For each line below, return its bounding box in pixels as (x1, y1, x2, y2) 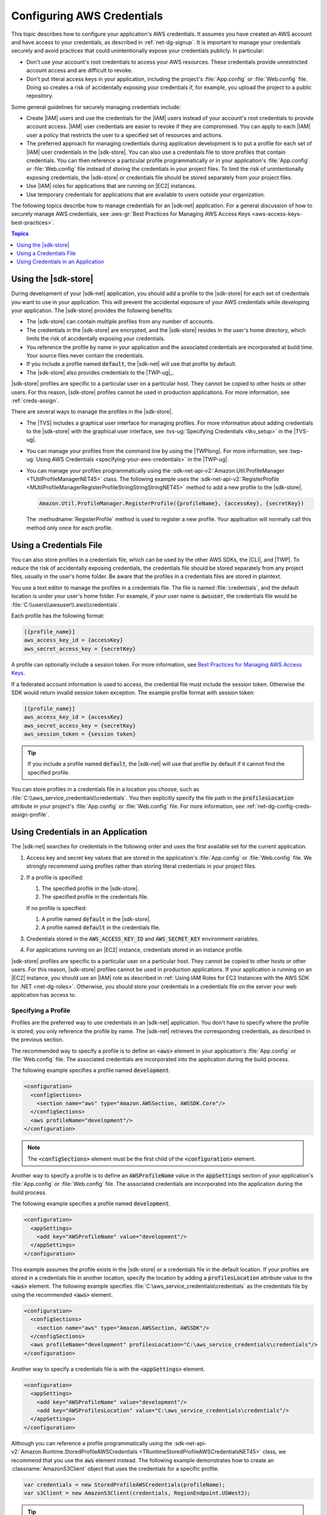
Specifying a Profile (11, 1006, 71, 1014)
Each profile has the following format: (11, 612, 105, 619)
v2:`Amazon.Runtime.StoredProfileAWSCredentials (11, 1448, 138, 1456)
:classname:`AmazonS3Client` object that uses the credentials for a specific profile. (11, 1465, 219, 1472)
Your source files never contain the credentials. (26, 351, 145, 359)
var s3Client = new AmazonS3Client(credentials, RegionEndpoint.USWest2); (24, 1490, 251, 1497)
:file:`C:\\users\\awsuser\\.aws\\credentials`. (11, 601, 121, 608)
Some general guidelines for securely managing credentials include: (11, 103, 181, 110)
